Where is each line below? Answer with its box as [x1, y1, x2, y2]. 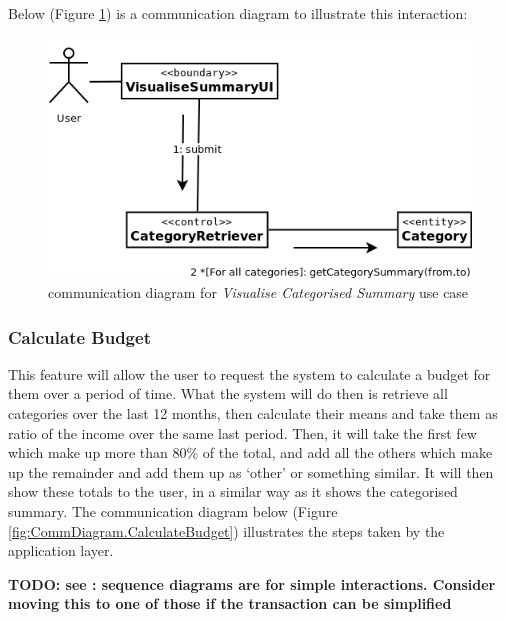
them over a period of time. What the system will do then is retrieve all [8, 383, 448, 404]
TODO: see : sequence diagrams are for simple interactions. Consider [8, 573, 496, 594]
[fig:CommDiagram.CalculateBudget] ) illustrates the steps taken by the [8, 520, 445, 541]
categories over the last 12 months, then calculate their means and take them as [8, 402, 498, 423]
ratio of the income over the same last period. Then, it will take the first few [8, 422, 477, 443]
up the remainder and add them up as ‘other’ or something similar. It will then [8, 461, 494, 482]
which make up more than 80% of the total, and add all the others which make [8, 442, 493, 463]
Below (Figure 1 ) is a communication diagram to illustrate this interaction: [8, 3, 468, 23]
